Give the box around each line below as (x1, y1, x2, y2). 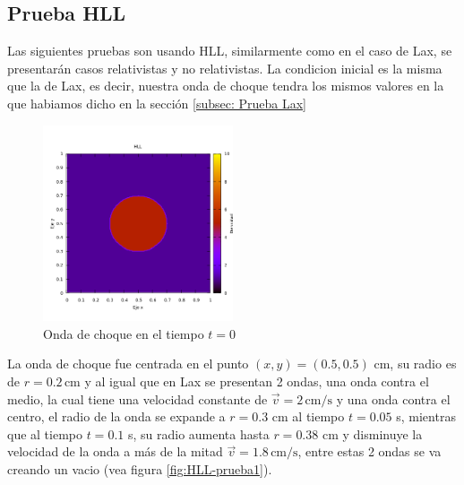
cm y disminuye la (322, 424, 423, 443)
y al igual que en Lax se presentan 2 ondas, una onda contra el (84, 371, 429, 390)
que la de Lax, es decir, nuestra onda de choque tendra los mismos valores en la (7, 76, 444, 95)
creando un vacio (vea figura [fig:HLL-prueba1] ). (7, 459, 272, 478)
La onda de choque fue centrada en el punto (7, 354, 249, 373)
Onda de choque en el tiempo (43, 324, 204, 342)
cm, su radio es (374, 354, 457, 373)
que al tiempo (7, 424, 82, 443)
